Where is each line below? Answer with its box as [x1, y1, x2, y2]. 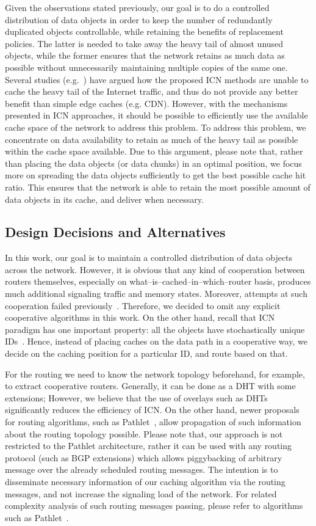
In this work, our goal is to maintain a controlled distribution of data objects [5, 251, 293, 264]
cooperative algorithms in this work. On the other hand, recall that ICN [5, 311, 275, 324]
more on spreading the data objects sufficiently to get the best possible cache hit [5, 169, 306, 181]
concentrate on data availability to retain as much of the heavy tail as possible [5, 133, 298, 145]
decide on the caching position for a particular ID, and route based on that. [5, 347, 288, 360]
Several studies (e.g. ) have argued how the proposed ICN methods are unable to [5, 73, 309, 86]
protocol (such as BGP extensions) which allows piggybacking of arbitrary [5, 451, 282, 464]
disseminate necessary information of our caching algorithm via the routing [5, 475, 285, 488]
